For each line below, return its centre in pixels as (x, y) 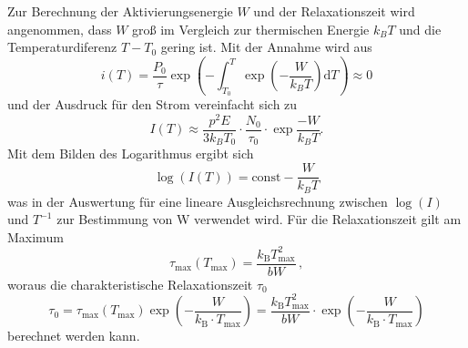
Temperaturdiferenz (62, 47)
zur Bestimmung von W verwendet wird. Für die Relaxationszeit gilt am (259, 219)
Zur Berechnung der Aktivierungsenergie (120, 11)
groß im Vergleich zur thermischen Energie (251, 29)
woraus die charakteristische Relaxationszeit (130, 284)
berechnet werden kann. (74, 336)
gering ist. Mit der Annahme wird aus (266, 47)
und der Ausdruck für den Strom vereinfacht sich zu (153, 104)
